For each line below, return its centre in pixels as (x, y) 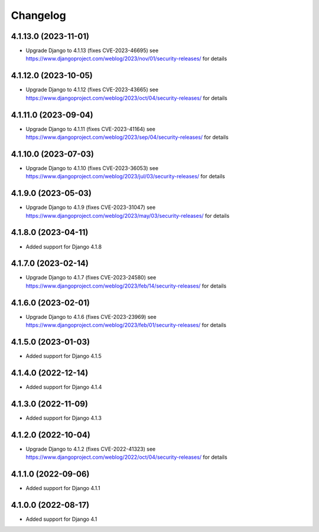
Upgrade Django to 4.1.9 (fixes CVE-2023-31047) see (91, 207)
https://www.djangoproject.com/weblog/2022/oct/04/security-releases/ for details (126, 457)
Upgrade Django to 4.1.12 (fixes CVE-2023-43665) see (92, 90)
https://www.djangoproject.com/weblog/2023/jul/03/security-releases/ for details (126, 177)
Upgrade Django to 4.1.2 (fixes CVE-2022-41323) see (91, 449)
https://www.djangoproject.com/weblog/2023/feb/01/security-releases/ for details (126, 325)
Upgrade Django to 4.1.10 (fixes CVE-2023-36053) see (92, 168)
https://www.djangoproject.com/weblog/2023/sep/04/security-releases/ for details (127, 137)
